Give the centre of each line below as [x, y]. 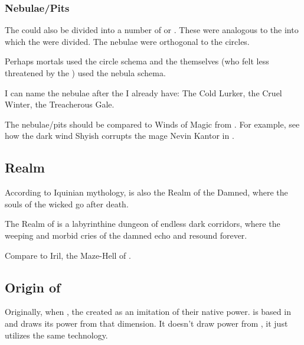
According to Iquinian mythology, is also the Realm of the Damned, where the [146, 192]
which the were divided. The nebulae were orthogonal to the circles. [127, 41]
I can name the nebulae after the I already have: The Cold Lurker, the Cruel [143, 92]
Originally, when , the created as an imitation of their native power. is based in [148, 312]
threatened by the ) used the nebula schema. [85, 73]
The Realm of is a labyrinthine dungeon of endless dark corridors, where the [143, 224]
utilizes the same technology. [56, 335]
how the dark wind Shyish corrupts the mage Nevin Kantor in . [120, 136]
